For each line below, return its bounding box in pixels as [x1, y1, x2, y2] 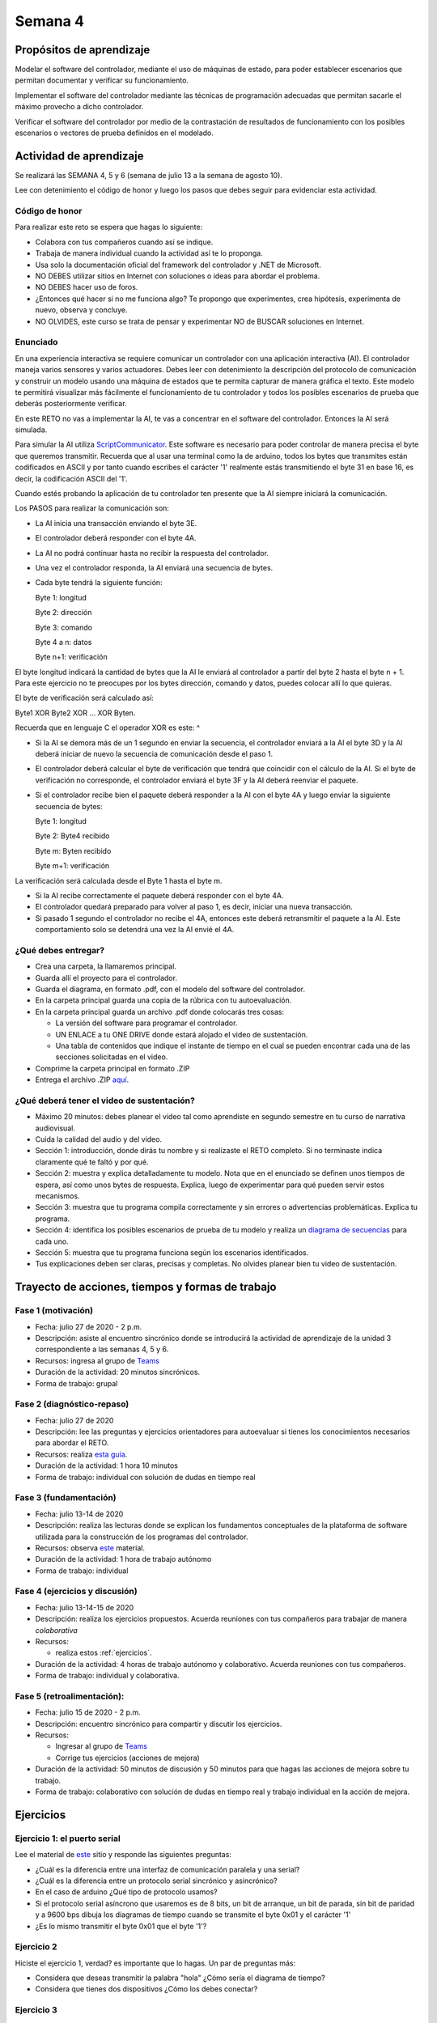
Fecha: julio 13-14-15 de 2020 [35, 1602, 134, 1612]
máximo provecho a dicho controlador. [15, 102, 144, 112]
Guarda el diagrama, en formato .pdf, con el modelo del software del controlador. [35, 984, 305, 995]
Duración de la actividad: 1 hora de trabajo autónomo [35, 1554, 212, 1564]
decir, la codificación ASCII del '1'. [15, 473, 128, 483]
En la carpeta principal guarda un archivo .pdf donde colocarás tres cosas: [35, 1007, 285, 1016]
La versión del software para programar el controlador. [55, 1018, 238, 1028]
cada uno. [35, 1236, 69, 1246]
